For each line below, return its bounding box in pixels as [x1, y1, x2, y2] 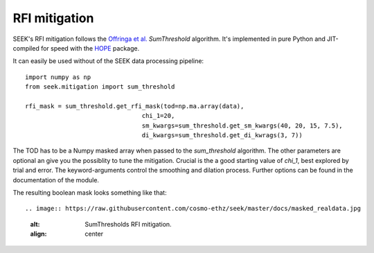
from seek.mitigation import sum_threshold [25, 83, 175, 91]
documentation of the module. [12, 175, 100, 184]
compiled [12, 44, 39, 52]
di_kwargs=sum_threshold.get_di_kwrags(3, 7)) [141, 132, 303, 139]
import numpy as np [25, 73, 91, 81]
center [84, 229, 104, 238]
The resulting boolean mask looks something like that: [12, 189, 167, 197]
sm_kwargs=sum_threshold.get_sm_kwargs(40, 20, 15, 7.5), [141, 121, 343, 130]
